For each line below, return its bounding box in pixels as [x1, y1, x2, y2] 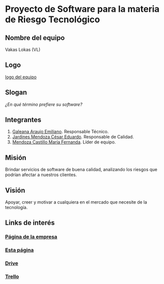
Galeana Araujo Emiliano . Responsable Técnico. [12, 129, 109, 135]
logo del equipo [5, 74, 37, 80]
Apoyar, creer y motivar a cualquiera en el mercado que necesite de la [5, 199, 147, 205]
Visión [5, 186, 26, 194]
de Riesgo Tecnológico [5, 14, 100, 25]
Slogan [5, 88, 27, 97]
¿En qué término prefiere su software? [5, 101, 82, 107]
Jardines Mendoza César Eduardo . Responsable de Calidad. [12, 134, 134, 140]
